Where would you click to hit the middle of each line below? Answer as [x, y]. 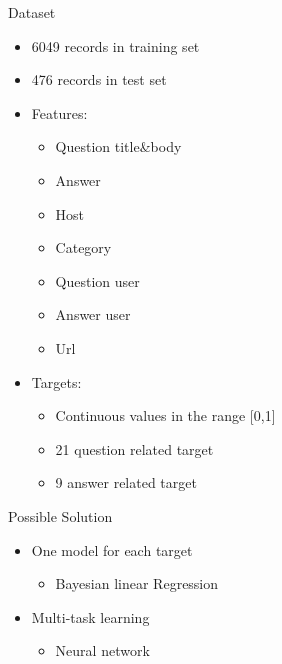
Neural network [102, 650]
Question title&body [118, 146]
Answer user [93, 314]
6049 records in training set [115, 45]
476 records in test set [99, 79]
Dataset [32, 12]
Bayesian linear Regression [137, 583]
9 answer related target [126, 482]
